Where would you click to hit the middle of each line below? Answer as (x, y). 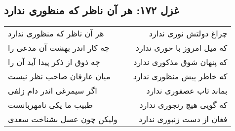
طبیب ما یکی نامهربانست (51, 105)
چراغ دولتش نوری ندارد (188, 33)
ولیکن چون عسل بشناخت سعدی (63, 119)
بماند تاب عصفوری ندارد (187, 91)
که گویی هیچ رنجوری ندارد (183, 105)
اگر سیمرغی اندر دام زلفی (53, 91)
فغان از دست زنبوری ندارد (183, 119)
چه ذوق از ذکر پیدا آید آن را (54, 62)
